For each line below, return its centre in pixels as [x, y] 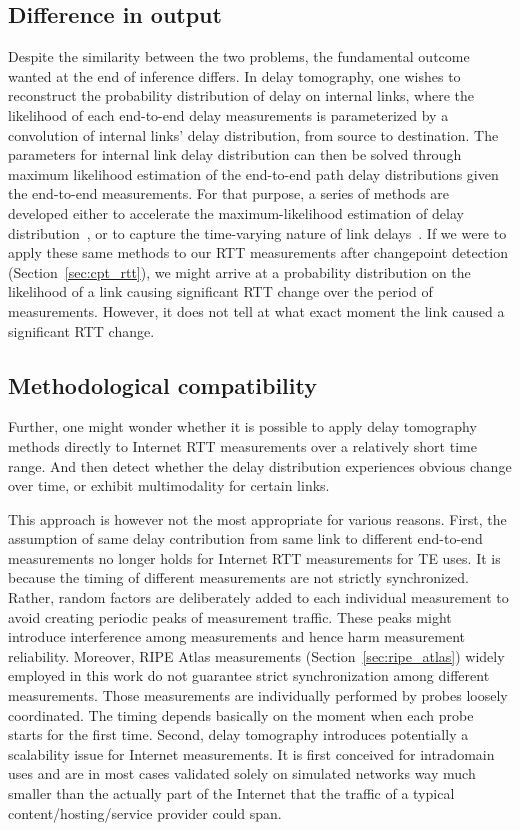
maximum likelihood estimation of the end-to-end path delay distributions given [253, 173]
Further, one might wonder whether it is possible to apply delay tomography [242, 426]
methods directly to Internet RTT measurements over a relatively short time [242, 445]
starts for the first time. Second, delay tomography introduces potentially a [238, 734]
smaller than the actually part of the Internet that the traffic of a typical [231, 793]
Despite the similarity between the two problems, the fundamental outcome [239, 56]
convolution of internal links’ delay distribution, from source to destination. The [253, 134]
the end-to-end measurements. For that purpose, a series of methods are [229, 193]
